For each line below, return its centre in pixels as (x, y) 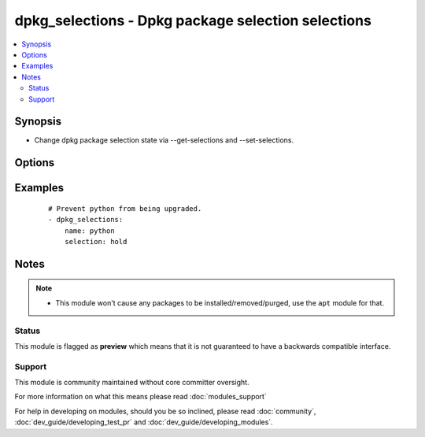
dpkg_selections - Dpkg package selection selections (193, 20)
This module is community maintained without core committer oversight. (132, 383)
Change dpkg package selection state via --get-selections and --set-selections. (164, 140)
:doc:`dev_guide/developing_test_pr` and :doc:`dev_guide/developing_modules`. (144, 422)
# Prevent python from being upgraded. (125, 208)
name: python (89, 231)
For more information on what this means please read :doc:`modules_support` (140, 397)
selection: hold (96, 241)
